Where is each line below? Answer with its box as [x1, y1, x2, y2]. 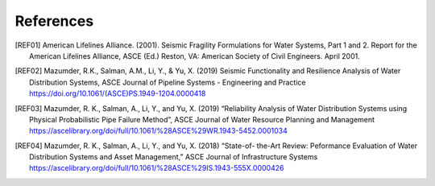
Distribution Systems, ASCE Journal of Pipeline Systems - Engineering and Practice [29, 77, 306, 87]
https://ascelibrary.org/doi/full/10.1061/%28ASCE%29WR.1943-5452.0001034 [29, 126, 288, 136]
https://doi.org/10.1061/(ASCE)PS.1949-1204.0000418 [29, 89, 206, 98]
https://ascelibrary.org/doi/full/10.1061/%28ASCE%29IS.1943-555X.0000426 [29, 163, 284, 173]
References [14, 12, 94, 30]
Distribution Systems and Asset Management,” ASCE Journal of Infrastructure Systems [29, 152, 318, 162]
